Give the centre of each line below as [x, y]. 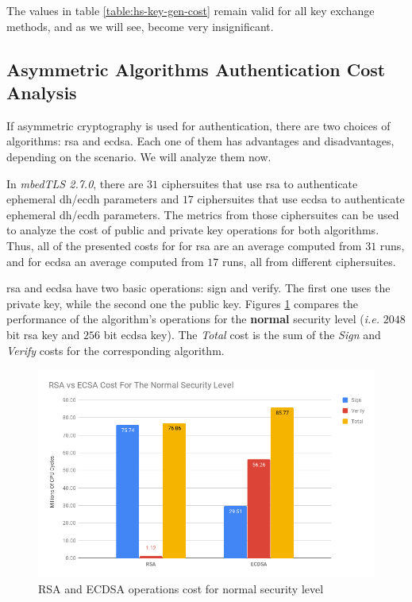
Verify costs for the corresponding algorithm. [116, 350]
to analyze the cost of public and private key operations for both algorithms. [193, 230]
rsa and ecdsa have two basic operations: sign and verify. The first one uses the [198, 288]
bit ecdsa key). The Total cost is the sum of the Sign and [242, 334]
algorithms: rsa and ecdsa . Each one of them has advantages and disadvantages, [200, 141]
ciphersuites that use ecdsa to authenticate [301, 199]
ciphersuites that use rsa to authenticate [260, 183]
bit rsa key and [43, 334]
